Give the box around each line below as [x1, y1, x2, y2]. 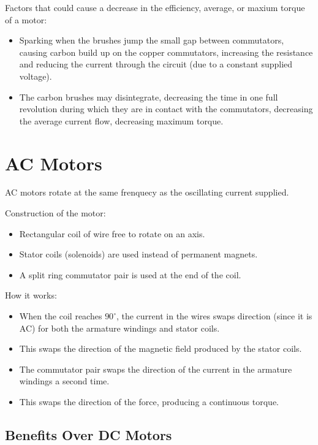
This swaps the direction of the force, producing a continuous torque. [19, 395, 279, 408]
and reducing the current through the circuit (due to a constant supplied [19, 58, 293, 70]
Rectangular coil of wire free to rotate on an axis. [19, 227, 205, 240]
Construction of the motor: [5, 207, 106, 219]
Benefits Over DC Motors [5, 425, 172, 444]
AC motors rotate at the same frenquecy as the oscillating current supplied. [5, 186, 289, 199]
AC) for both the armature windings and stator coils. [19, 321, 220, 334]
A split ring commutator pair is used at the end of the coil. [19, 268, 241, 281]
